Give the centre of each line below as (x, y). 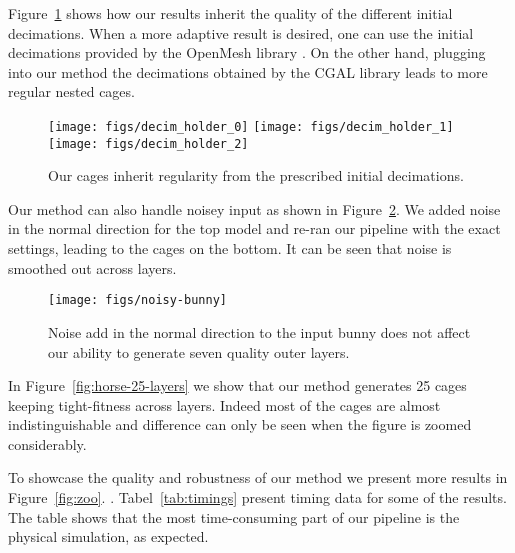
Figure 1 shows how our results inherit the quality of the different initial (230, 13)
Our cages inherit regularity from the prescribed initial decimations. (256, 175)
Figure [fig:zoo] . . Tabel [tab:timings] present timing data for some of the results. (257, 497)
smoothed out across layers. (92, 267)
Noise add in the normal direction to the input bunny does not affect (259, 331)
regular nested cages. (71, 91)
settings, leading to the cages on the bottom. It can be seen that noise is (230, 248)
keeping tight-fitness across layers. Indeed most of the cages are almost (224, 404)
